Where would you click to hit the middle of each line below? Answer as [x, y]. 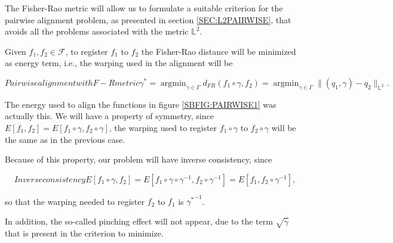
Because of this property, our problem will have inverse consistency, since [139, 159]
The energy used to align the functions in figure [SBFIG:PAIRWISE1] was [141, 104]
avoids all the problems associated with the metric [97, 31]
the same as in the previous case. [65, 139]
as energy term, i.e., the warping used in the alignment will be [119, 63]
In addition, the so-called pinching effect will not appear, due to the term [139, 221]
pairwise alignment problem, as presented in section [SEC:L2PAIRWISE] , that [148, 19]
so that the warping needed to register [75, 201]
